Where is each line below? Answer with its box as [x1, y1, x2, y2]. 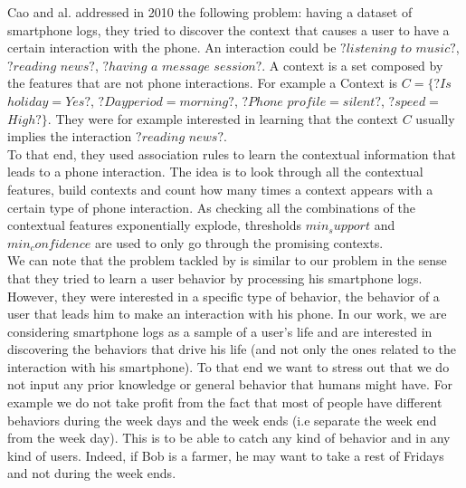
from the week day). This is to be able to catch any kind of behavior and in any [7, 428, 451, 447]
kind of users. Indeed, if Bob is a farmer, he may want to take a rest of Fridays [7, 445, 444, 464]
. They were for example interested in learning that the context [47, 109, 399, 128]
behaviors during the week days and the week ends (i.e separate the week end [7, 410, 437, 429]
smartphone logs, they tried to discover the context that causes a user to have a [7, 20, 450, 39]
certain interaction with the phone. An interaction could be [7, 38, 337, 57]
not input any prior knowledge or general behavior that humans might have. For [7, 375, 453, 394]
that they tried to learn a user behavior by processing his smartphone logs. [7, 268, 423, 287]
